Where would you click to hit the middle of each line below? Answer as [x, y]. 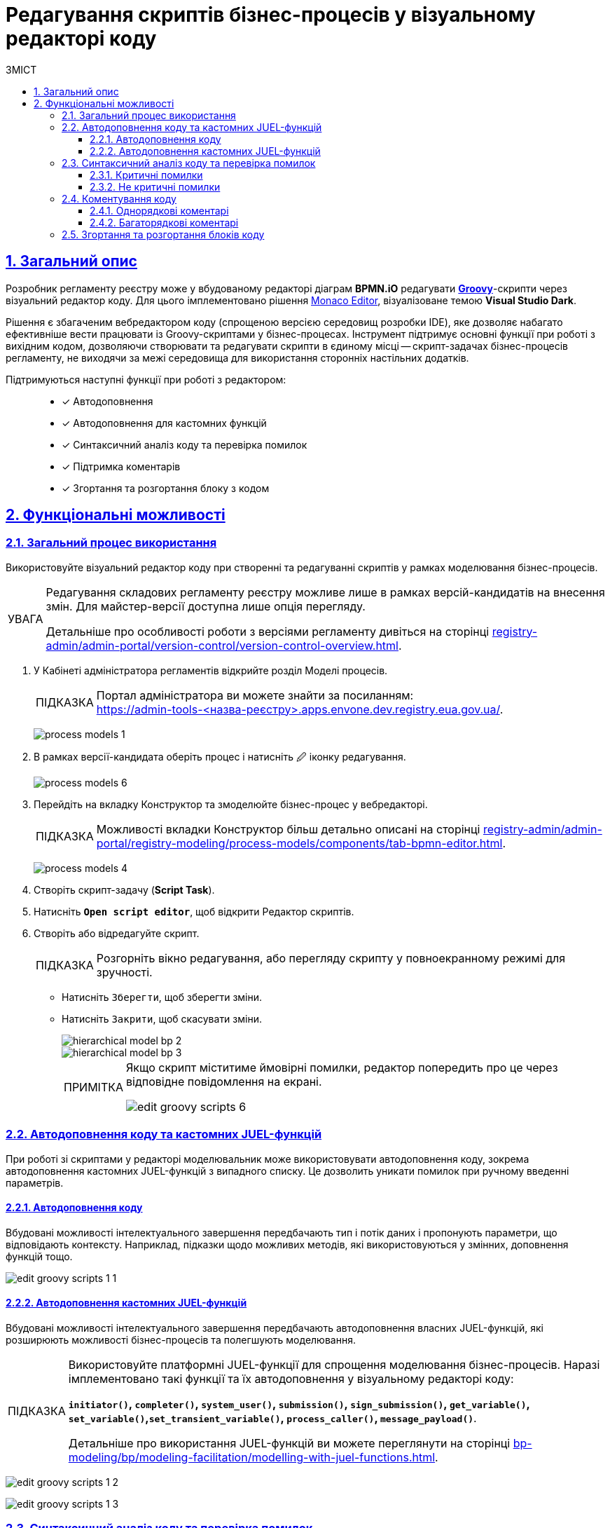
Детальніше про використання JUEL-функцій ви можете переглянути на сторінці [289, 1443]
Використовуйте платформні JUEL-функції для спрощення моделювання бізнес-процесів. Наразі [334, 1365]
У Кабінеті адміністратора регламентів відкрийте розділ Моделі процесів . [211, 670]
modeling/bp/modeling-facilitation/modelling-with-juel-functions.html [252, 1457]
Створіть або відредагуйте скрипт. [117, 933]
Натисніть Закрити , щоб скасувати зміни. [162, 1018]
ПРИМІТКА [94, 1087]
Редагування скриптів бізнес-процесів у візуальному [271, 15]
